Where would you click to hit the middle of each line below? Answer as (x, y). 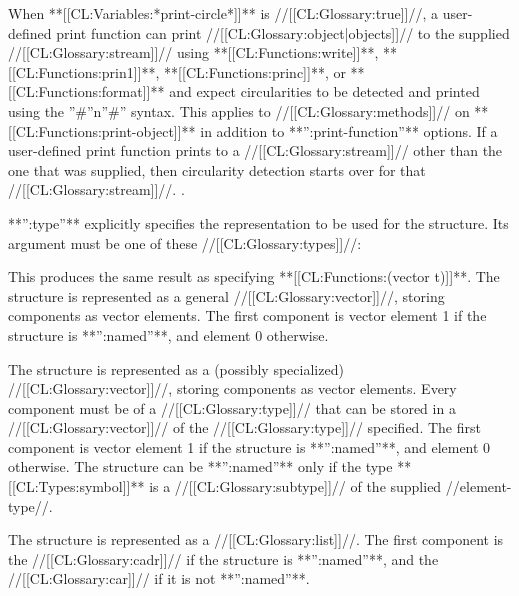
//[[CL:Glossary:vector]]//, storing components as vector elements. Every (232, 388)
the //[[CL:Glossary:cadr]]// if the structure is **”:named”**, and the (223, 558)
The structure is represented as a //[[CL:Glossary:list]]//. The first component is (256, 539)
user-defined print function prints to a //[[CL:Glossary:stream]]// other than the (255, 150)
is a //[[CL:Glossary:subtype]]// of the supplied (295, 486)
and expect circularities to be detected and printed (324, 91)
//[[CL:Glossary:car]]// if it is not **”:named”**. (159, 578)
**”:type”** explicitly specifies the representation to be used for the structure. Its (258, 222)
